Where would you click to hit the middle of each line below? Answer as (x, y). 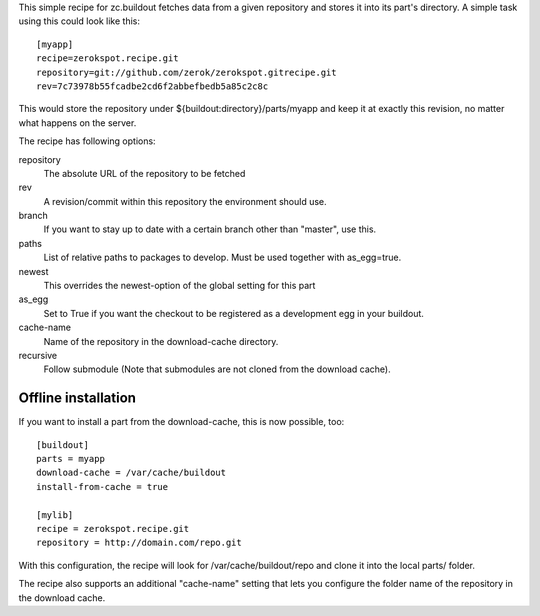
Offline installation (77, 398)
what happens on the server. (77, 122)
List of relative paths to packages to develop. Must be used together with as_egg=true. (222, 257)
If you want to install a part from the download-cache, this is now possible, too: (181, 422)
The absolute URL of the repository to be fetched (144, 173)
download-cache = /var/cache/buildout (131, 473)
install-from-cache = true (102, 486)
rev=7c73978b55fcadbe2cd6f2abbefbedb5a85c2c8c (152, 86)
